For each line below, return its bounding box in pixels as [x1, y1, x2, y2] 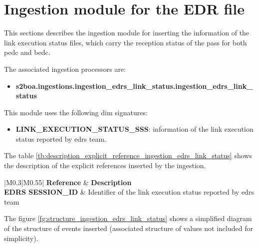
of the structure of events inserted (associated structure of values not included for [4, 223, 253, 234]
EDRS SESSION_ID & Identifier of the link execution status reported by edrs [4, 187, 254, 197]
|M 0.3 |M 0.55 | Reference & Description [4, 177, 132, 187]
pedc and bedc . [4, 47, 50, 57]
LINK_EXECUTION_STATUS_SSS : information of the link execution [15, 124, 254, 134]
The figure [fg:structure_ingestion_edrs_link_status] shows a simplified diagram [4, 213, 252, 224]
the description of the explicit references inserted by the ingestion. [4, 160, 206, 171]
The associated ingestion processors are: [4, 63, 126, 74]
